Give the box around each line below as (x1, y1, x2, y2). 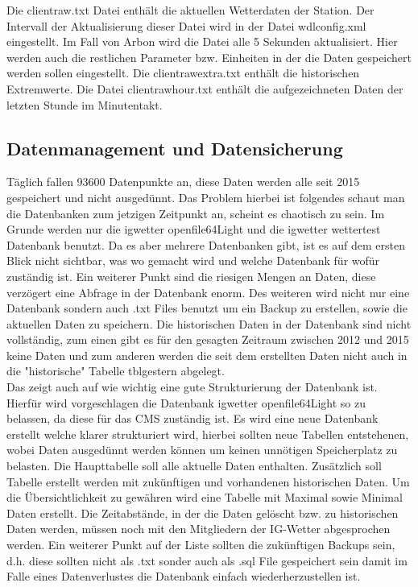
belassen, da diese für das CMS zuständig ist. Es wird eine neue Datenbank (6, 410, 379, 427)
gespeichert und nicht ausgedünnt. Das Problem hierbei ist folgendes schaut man (6, 188, 405, 205)
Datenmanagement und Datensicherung (6, 135, 343, 160)
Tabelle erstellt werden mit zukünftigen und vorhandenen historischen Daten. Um (6, 473, 410, 490)
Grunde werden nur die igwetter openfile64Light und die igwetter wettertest (6, 221, 381, 238)
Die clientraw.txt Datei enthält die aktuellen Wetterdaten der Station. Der (6, 2, 375, 18)
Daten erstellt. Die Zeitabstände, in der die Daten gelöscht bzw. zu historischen (6, 504, 399, 521)
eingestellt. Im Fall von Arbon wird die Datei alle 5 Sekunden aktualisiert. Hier (6, 33, 398, 50)
